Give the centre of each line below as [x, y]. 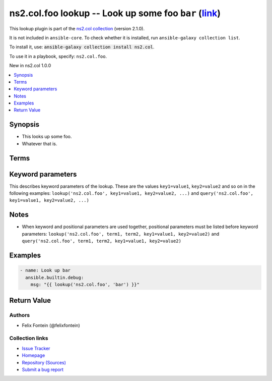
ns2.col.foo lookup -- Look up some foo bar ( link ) [115, 13]
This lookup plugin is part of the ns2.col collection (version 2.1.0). [77, 28]
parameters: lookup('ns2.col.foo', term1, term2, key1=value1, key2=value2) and [121, 234]
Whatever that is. [40, 143]
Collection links [29, 338]
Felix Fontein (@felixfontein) [51, 325]
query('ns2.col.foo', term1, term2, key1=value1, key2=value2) [101, 241]
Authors [20, 315]
